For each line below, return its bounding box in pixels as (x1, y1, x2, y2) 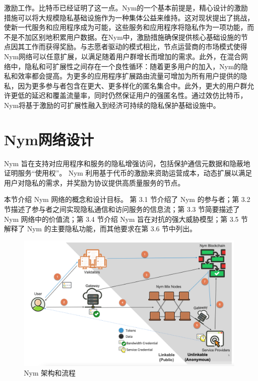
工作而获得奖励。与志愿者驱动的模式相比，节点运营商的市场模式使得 (24, 41, 247, 52)
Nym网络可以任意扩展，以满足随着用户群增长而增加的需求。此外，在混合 (4, 51, 241, 61)
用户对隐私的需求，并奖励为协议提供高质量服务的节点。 (4, 177, 185, 188)
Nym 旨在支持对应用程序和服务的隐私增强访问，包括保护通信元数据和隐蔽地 (4, 158, 251, 168)
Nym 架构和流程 (24, 368, 76, 378)
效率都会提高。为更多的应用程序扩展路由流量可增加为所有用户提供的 (17, 71, 240, 81)
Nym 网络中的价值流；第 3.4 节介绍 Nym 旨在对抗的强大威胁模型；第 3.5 (4, 213, 239, 224)
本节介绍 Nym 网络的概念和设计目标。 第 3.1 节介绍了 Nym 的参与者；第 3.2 (4, 194, 251, 204)
